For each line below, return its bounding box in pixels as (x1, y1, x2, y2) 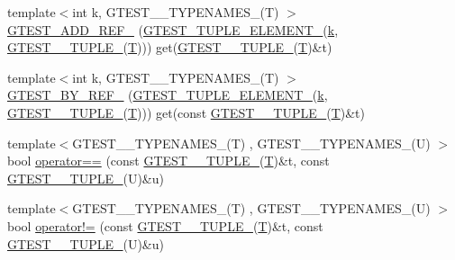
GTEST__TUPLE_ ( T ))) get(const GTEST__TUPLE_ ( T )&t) (7, 103, 365, 121)
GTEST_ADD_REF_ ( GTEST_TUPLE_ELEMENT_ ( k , (7, 20, 339, 39)
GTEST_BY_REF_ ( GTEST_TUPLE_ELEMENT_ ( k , (7, 85, 328, 104)
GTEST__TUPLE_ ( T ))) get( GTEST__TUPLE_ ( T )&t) (7, 38, 332, 57)
